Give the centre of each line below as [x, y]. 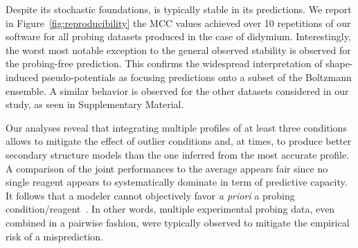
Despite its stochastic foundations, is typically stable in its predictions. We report [179, 9]
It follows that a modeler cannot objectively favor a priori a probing [150, 195]
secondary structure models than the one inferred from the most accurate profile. [178, 154]
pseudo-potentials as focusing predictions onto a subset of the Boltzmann [197, 77]
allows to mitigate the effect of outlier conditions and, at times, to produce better [179, 141]
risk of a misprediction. [55, 236]
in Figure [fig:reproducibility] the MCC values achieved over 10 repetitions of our [178, 23]
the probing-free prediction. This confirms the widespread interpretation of [164, 63]
